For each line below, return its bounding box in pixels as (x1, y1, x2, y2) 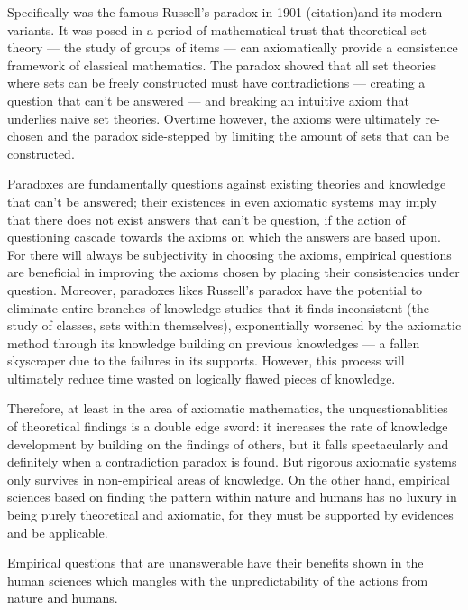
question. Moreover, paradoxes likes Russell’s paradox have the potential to (7, 280, 423, 299)
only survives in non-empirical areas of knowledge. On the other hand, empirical (7, 469, 450, 488)
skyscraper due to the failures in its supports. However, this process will (7, 351, 405, 370)
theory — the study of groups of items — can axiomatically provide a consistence (7, 38, 458, 57)
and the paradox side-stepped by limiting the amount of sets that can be (47, 126, 450, 145)
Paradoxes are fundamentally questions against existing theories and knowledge (7, 174, 446, 193)
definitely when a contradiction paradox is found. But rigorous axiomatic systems (7, 452, 457, 471)
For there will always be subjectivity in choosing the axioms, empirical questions (7, 245, 452, 263)
